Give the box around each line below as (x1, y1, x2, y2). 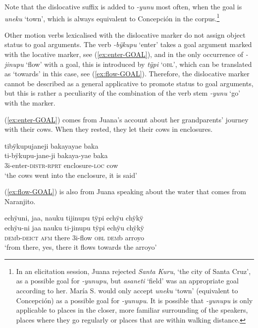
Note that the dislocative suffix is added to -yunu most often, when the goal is (4, 1, 242, 11)
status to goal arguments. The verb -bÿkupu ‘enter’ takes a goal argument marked (4, 39, 252, 50)
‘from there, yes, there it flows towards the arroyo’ (4, 242, 157, 252)
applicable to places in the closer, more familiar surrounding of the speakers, (16, 305, 248, 315)
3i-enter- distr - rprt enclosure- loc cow (4, 160, 118, 170)
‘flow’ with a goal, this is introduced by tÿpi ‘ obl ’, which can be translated (26, 58, 252, 69)
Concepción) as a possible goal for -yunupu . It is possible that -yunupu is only (16, 295, 253, 305)
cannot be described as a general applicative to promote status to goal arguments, (4, 78, 254, 88)
